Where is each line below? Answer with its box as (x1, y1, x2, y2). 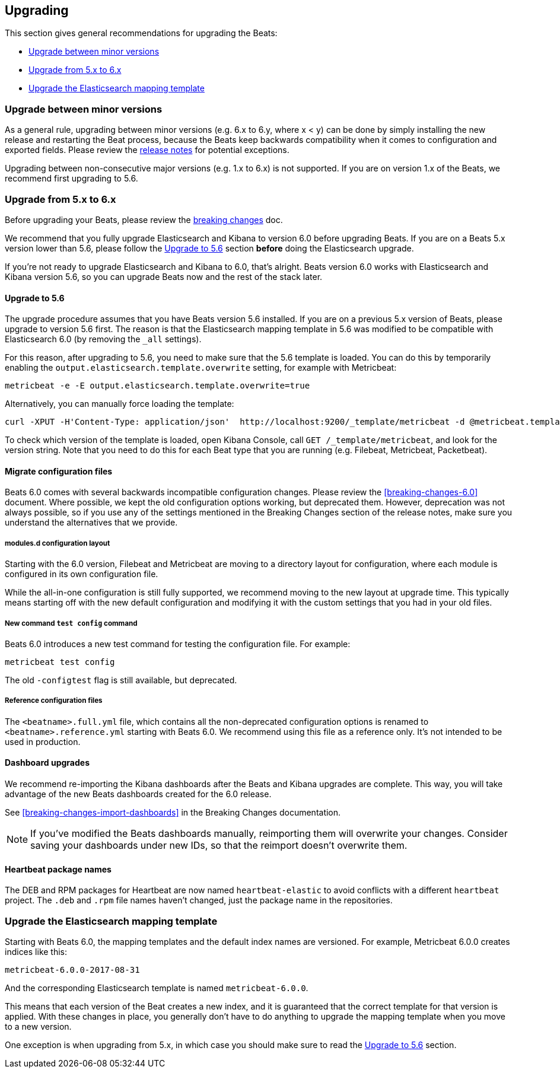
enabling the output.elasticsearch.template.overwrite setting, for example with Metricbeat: (5, 362, 397, 373)
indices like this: (5, 946, 68, 957)
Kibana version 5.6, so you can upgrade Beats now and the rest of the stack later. (5, 271, 323, 282)
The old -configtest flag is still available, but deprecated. (5, 674, 237, 685)
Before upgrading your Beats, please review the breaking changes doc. (5, 214, 283, 225)
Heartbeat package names (5, 864, 112, 874)
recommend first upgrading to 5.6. (5, 173, 138, 184)
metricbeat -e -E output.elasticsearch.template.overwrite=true (5, 381, 310, 391)
